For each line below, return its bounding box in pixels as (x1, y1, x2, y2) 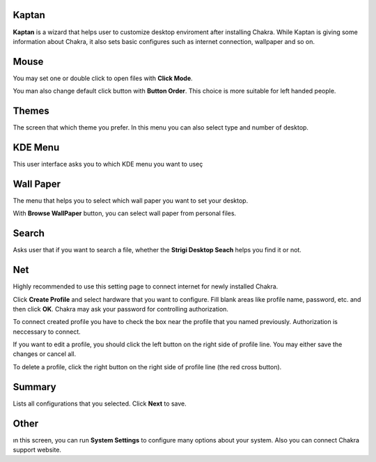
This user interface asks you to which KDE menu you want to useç (13, 160, 203, 169)
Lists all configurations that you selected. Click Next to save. (13, 399, 187, 408)
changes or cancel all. (13, 350, 77, 358)
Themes (13, 105, 50, 117)
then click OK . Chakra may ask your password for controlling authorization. (13, 305, 229, 313)
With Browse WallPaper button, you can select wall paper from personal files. (13, 209, 237, 217)
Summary (13, 380, 56, 393)
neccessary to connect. (13, 328, 81, 336)
